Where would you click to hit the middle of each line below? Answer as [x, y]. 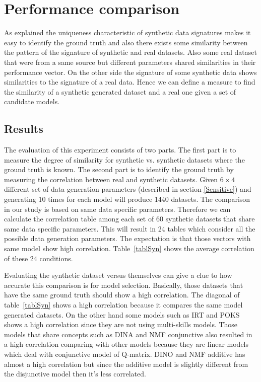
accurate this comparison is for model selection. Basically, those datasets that [124, 285]
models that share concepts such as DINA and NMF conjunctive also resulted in [128, 334]
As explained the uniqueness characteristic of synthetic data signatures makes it [127, 32]
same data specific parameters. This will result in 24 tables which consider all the [130, 228]
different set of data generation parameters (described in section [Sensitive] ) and [128, 189]
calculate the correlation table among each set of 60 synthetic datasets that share [129, 219]
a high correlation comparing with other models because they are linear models [126, 344]
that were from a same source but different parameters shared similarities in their [130, 62]
